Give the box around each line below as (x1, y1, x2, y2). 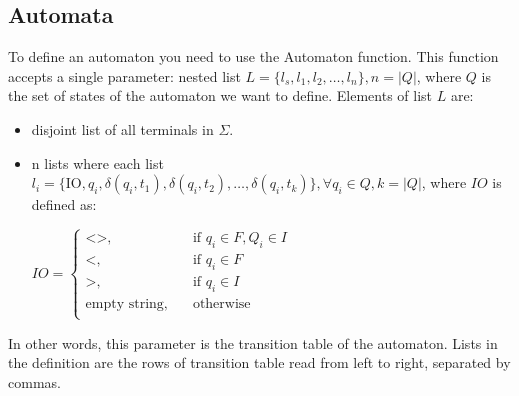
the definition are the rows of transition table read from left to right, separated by (8, 352, 511, 373)
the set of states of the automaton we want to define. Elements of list (8, 85, 433, 106)
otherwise (192, 296, 251, 311)
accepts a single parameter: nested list (8, 65, 241, 86)
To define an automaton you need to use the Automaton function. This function (8, 46, 499, 67)
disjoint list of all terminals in (31, 118, 214, 139)
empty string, (85, 296, 168, 311)
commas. (8, 372, 61, 392)
